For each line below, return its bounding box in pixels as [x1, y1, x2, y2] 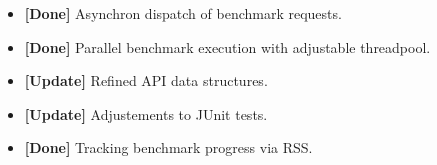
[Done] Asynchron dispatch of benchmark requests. [24, 3, 342, 23]
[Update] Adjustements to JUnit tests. [24, 103, 268, 124]
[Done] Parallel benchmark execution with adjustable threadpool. [24, 36, 431, 57]
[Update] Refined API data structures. [24, 70, 268, 91]
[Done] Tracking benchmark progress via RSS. [24, 137, 313, 158]
